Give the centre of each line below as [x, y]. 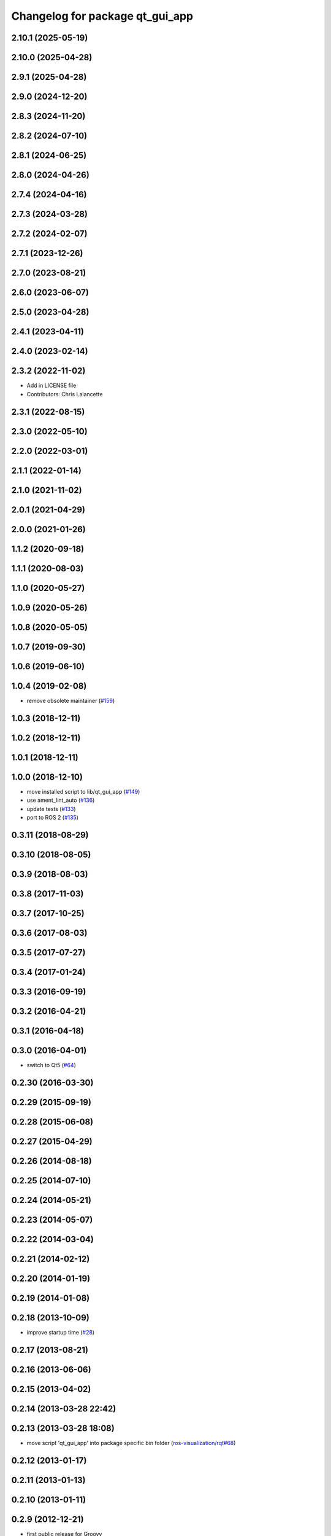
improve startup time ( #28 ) [61, 1333]
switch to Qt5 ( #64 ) [51, 1065]
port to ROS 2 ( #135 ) [53, 817]
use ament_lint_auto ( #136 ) [61, 800]
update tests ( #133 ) [51, 809]
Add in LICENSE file [51, 386]
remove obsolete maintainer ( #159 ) [71, 700]
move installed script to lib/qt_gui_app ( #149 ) [83, 791]
